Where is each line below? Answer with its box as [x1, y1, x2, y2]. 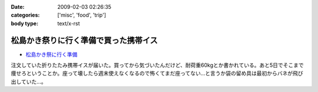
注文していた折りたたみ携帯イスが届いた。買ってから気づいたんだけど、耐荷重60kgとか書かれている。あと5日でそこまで [11, 62, 304, 69]
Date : [11, 4, 25, 10]
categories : [11, 12, 40, 19]
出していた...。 [11, 78, 47, 85]
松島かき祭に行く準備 [25, 51, 78, 58]
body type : [11, 19, 38, 27]
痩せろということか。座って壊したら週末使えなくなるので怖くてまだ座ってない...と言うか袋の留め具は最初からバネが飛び [11, 70, 303, 77]
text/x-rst [57, 19, 80, 27]
